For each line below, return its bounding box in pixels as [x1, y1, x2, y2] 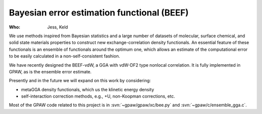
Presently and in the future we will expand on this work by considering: [9, 78, 151, 84]
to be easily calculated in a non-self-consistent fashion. [9, 53, 120, 59]
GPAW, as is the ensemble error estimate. [9, 69, 92, 74]
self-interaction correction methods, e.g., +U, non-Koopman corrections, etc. [21, 93, 176, 99]
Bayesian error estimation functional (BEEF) [9, 7, 189, 18]
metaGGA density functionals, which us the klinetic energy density [21, 86, 154, 92]
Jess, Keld [47, 24, 68, 30]
